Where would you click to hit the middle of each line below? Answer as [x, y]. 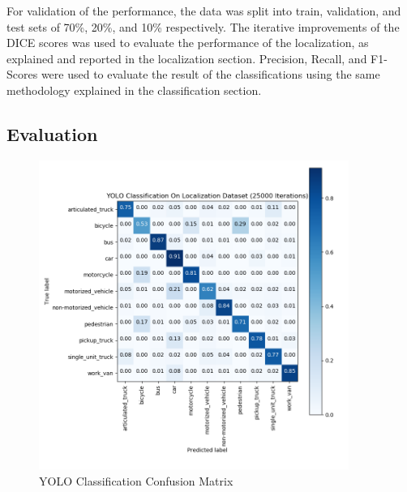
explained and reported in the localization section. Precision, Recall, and [187, 58]
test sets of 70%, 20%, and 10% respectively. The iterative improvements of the [203, 26]
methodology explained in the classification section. [134, 90]
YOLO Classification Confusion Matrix [136, 480]
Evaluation [52, 133]
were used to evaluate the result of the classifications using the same [210, 74]
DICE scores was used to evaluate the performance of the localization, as [188, 43]
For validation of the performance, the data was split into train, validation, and [204, 11]
